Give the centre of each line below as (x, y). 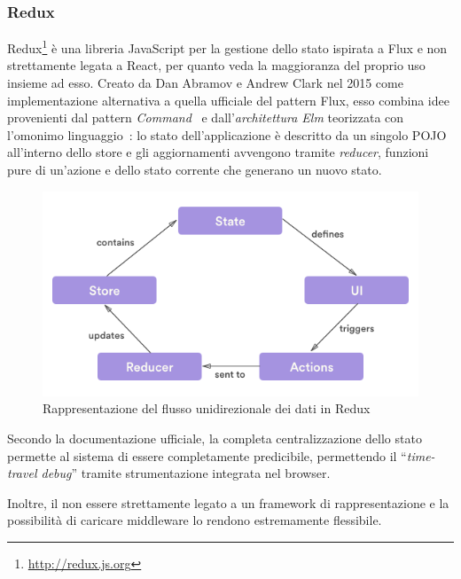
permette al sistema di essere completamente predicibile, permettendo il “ (207, 455)
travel (22, 473)
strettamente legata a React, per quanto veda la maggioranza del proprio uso (216, 65)
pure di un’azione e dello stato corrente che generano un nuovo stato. (195, 170)
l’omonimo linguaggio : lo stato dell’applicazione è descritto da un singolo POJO (227, 134)
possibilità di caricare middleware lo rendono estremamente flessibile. (195, 520)
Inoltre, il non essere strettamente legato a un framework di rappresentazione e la (228, 502)
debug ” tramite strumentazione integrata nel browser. (186, 473)
